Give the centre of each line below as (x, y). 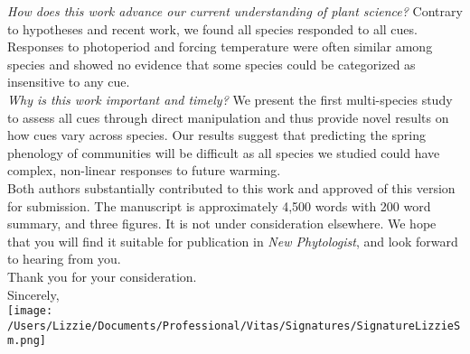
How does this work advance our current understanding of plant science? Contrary (235, 11)
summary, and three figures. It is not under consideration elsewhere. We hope (222, 224)
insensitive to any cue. (69, 82)
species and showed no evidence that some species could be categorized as (211, 64)
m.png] (27, 341)
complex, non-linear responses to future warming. (144, 170)
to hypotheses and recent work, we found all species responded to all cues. (212, 28)
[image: (30, 311)
